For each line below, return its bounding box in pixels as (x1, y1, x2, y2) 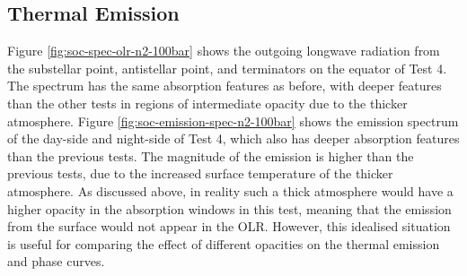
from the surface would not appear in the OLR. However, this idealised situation (7, 217, 451, 236)
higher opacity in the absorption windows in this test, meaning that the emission (7, 199, 452, 218)
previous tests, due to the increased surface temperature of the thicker (7, 164, 393, 183)
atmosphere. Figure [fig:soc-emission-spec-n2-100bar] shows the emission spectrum (7, 111, 459, 130)
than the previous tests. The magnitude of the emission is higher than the (7, 146, 414, 165)
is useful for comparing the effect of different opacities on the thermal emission (7, 234, 440, 253)
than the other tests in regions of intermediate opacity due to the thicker (7, 93, 408, 112)
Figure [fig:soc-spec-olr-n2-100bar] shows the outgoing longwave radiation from (7, 41, 440, 60)
